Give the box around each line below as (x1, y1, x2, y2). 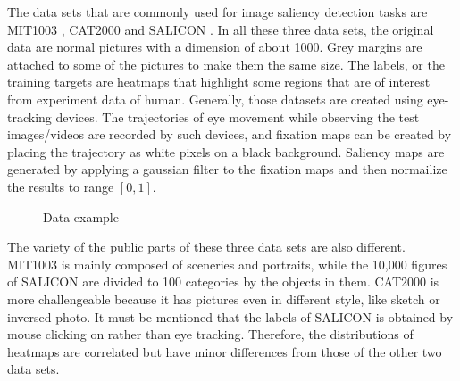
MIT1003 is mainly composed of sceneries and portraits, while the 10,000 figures (7, 254, 447, 273)
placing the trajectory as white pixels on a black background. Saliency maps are (7, 142, 445, 161)
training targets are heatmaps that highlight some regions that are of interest (7, 72, 431, 91)
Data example (43, 207, 119, 226)
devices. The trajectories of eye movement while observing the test (55, 107, 420, 126)
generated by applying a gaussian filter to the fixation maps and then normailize (7, 160, 447, 178)
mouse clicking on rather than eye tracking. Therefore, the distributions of (7, 325, 414, 344)
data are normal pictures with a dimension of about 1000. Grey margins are (7, 37, 422, 56)
